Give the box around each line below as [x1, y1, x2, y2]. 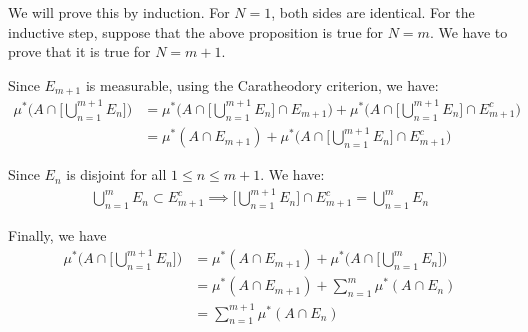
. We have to [429, 21, 508, 42]
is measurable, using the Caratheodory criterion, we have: [85, 74, 439, 95]
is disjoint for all [66, 164, 167, 185]
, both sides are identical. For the [271, 2, 475, 22]
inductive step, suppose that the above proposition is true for [8, 21, 384, 42]
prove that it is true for [8, 41, 151, 62]
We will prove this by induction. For [8, 2, 230, 22]
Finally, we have [8, 225, 107, 246]
